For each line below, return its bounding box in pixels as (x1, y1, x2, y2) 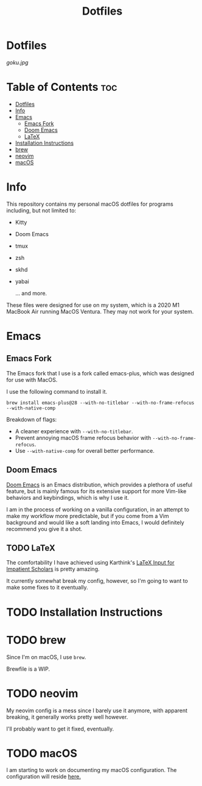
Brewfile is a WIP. (6, 665, 50, 672)
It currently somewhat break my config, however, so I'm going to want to (6, 577, 189, 585)
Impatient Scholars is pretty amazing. (6, 566, 100, 573)
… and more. (15, 289, 47, 297)
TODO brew (6, 633, 66, 647)
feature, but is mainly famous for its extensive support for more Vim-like (6, 487, 187, 495)
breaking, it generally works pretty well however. (6, 713, 128, 721)
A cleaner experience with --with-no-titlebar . (15, 427, 133, 434)
